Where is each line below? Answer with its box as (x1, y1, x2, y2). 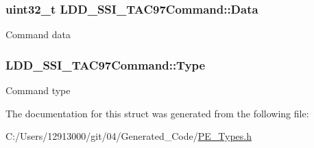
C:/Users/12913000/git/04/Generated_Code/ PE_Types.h (5, 129, 252, 143)
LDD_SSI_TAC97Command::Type (5, 56, 206, 73)
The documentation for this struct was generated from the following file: (5, 106, 309, 120)
